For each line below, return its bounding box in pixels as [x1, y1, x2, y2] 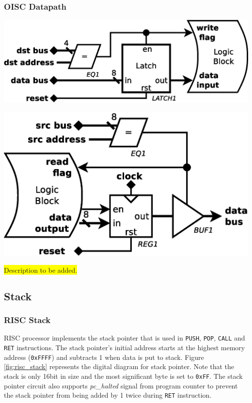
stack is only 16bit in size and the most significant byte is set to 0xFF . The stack [4, 371, 243, 381]
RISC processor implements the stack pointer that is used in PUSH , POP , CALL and [4, 333, 245, 343]
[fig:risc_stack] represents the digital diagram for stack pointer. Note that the [4, 361, 235, 372]
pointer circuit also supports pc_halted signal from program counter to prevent [4, 380, 238, 390]
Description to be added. [4, 264, 78, 275]
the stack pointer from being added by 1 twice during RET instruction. [4, 390, 212, 400]
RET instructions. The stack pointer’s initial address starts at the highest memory [4, 342, 245, 352]
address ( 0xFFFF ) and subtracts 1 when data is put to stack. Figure [4, 352, 204, 362]
